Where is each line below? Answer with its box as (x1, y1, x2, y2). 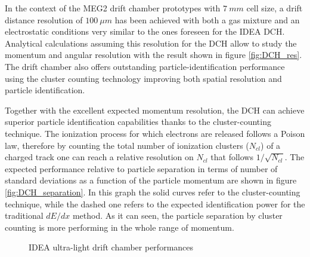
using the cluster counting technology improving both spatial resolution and (5, 72, 282, 84)
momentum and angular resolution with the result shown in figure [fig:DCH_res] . (5, 48, 302, 61)
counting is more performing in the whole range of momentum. (5, 221, 234, 233)
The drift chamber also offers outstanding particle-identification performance (5, 60, 285, 72)
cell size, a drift (246, 2, 303, 14)
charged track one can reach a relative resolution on (5, 151, 194, 163)
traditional (5, 209, 44, 222)
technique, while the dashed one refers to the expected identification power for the (5, 197, 305, 210)
